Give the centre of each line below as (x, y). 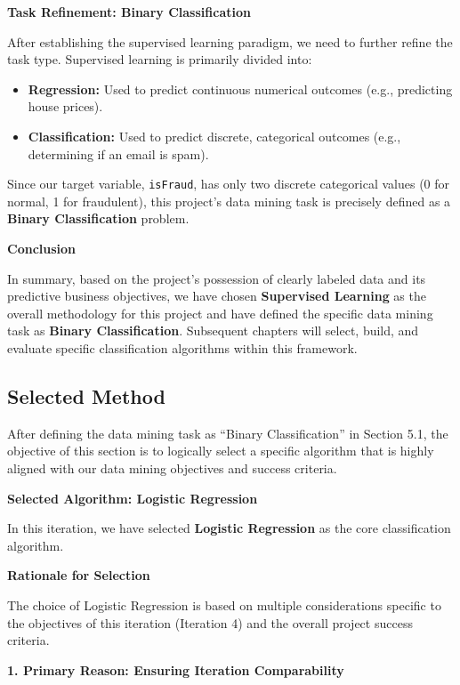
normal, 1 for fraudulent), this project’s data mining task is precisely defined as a (229, 201)
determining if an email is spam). (118, 153)
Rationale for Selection (79, 575)
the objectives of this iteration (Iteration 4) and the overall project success (210, 622)
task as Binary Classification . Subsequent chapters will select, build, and (213, 330)
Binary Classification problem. (98, 218)
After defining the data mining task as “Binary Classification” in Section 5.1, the (228, 433)
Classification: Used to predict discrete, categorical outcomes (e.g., (214, 136)
